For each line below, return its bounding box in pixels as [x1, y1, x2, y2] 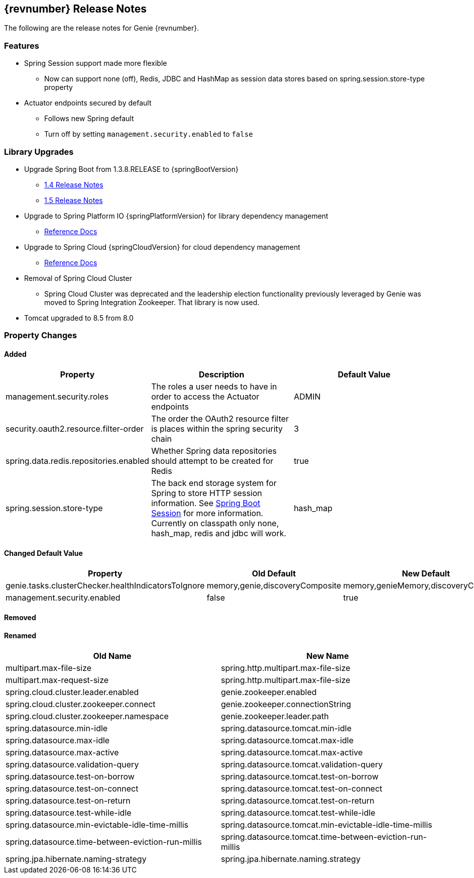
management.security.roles [6, 391, 109, 402]
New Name [306, 650, 349, 661]
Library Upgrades [4, 146, 74, 157]
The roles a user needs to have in [151, 381, 277, 392]
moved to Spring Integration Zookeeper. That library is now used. [44, 298, 260, 307]
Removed [4, 613, 36, 622]
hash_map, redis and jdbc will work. [151, 528, 287, 538]
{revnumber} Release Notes [4, 3, 147, 15]
